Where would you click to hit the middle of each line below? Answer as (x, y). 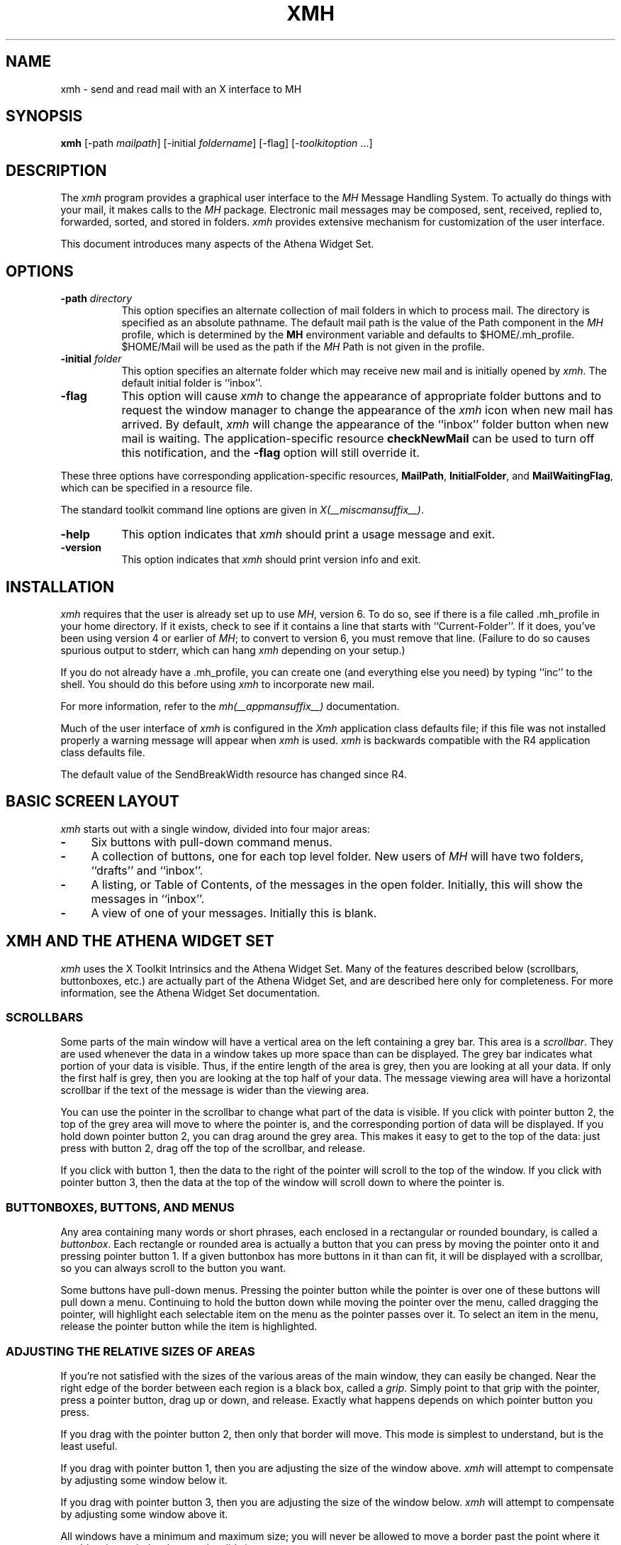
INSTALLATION (60, 587)
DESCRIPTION (56, 170)
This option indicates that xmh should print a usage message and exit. (308, 535)
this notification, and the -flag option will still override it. (270, 453)
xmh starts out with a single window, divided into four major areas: (215, 829)
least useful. (89, 1446)
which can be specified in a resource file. (157, 488)
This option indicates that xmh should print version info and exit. (271, 560)
